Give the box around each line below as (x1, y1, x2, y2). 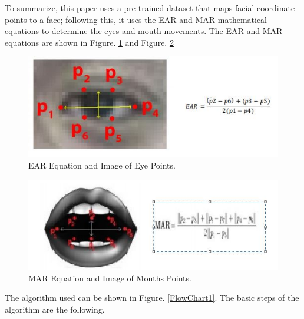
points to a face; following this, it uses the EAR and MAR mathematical (5, 13, 267, 25)
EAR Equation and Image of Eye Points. (28, 159, 176, 172)
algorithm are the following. (5, 303, 105, 315)
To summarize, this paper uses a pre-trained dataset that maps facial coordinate (5, 2, 295, 14)
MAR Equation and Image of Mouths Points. (28, 271, 191, 284)
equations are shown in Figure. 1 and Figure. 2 (5, 36, 174, 48)
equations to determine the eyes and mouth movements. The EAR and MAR (5, 25, 283, 37)
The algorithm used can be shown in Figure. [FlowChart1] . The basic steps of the (5, 291, 299, 304)
